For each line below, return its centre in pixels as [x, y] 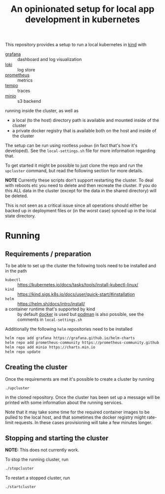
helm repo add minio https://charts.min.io [50, 347]
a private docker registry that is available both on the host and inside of [84, 131]
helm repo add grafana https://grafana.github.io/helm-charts [70, 338]
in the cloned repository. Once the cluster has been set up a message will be [82, 398]
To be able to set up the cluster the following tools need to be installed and [81, 266]
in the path [16, 271]
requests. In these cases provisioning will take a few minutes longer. [83, 423]
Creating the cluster [36, 367]
